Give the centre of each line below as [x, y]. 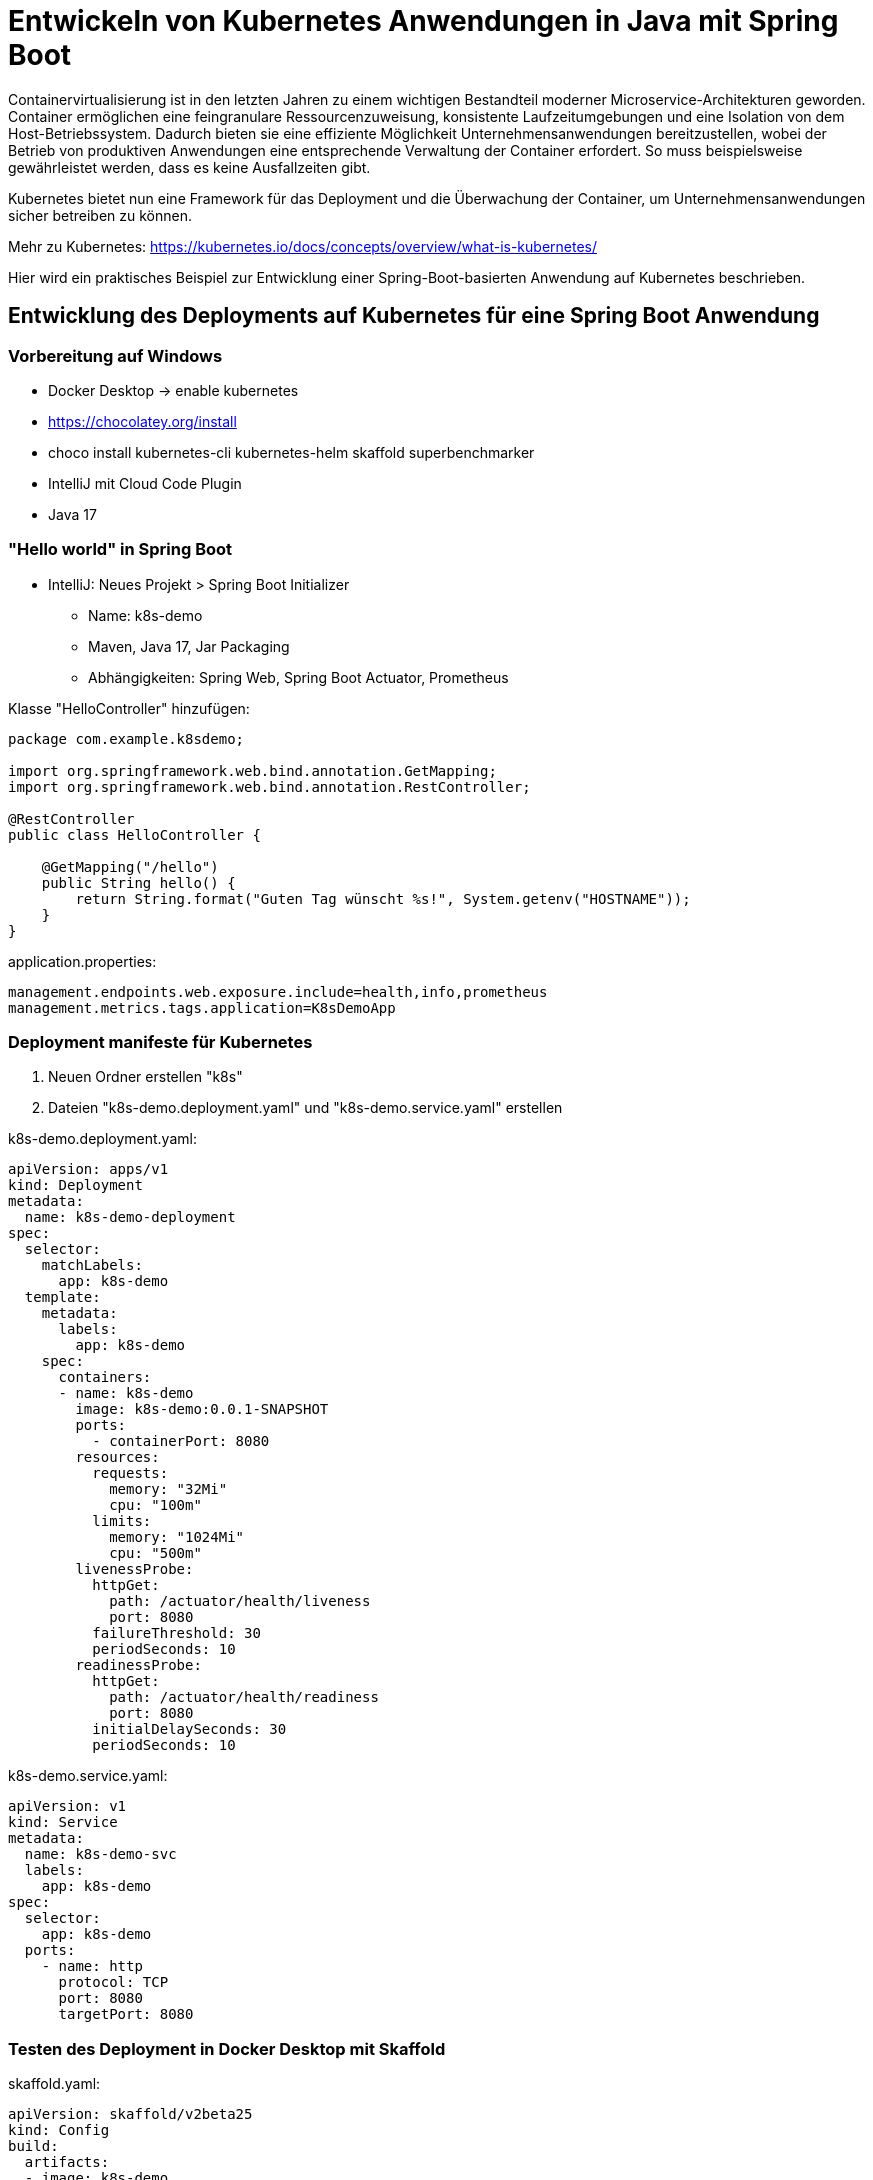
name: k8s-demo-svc [100, 1854]
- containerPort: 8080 [181, 1441]
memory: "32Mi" [168, 1489]
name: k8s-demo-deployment [130, 1217]
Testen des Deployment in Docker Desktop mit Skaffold [227, 2048]
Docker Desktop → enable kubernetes [173, 390]
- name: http [92, 1966]
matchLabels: [92, 1265]
